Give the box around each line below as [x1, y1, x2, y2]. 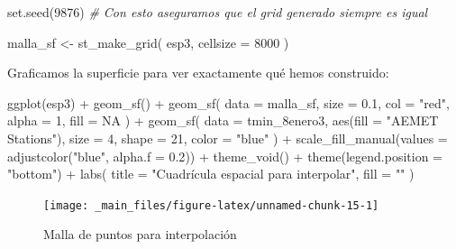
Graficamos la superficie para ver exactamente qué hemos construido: [7, 63, 389, 82]
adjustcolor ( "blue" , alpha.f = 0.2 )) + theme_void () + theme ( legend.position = [7, 146, 442, 165]
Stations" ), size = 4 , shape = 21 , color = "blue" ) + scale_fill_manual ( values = [7, 128, 448, 147]
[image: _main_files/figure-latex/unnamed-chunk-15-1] [43, 198, 379, 212]
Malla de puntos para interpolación [43, 225, 237, 244]
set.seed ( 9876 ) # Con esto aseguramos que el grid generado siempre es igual [7, 3, 428, 21]
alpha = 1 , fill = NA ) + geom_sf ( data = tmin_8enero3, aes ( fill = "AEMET [7, 111, 439, 130]
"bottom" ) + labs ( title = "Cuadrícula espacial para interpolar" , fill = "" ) [7, 164, 415, 183]
